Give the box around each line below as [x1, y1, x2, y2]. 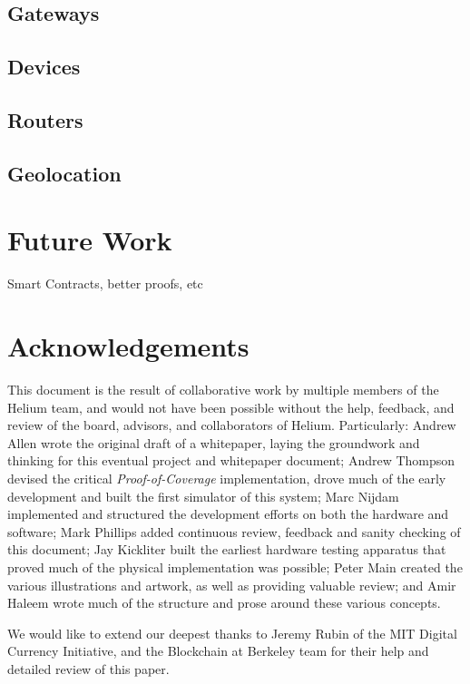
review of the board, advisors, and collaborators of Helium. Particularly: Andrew [7, 415, 456, 435]
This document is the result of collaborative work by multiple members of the [7, 379, 439, 398]
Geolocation [7, 159, 122, 187]
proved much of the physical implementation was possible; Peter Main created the [7, 557, 463, 576]
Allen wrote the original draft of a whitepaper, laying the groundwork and [7, 433, 420, 452]
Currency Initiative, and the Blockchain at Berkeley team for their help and [7, 641, 429, 660]
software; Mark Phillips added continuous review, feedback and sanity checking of [7, 522, 461, 541]
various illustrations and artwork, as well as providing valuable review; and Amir [7, 575, 456, 594]
